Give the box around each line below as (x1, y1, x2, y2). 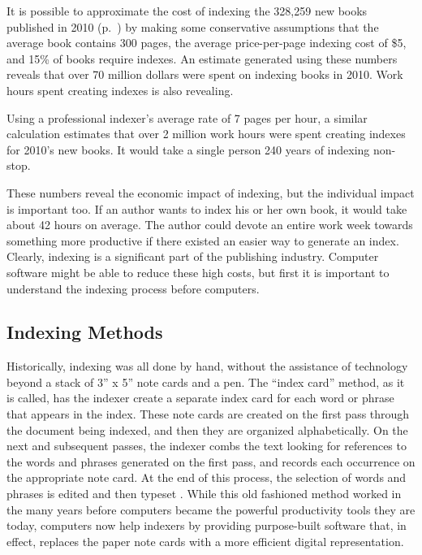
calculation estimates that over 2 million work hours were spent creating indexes (6, 125, 406, 142)
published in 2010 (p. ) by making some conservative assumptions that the (6, 18, 379, 35)
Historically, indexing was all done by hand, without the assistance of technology (6, 358, 408, 375)
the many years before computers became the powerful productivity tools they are (6, 501, 416, 518)
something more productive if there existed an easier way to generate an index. (6, 232, 399, 249)
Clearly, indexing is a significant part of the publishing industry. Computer (6, 248, 379, 265)
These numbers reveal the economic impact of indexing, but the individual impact (6, 184, 415, 201)
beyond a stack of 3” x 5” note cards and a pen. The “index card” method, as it (6, 373, 405, 390)
